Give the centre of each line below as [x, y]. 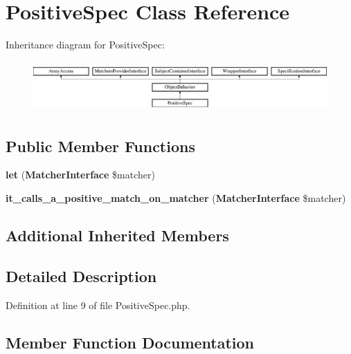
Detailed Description [81, 276]
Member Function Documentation [130, 342]
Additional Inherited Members [117, 235]
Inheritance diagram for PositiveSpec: [85, 45]
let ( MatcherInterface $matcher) [80, 175]
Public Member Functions [100, 146]
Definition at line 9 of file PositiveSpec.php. [98, 305]
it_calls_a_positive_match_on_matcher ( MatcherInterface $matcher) [176, 197]
